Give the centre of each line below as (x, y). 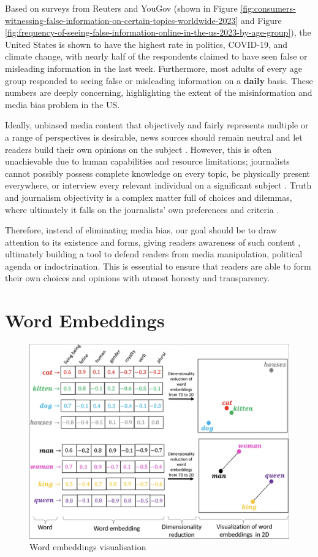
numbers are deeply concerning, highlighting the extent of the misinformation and (159, 92)
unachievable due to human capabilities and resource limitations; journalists (147, 161)
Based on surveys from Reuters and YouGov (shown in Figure (121, 8)
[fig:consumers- (268, 8)
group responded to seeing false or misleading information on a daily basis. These (159, 80)
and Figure (261, 20)
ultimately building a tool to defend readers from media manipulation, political (154, 254)
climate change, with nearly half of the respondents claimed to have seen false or (156, 56)
